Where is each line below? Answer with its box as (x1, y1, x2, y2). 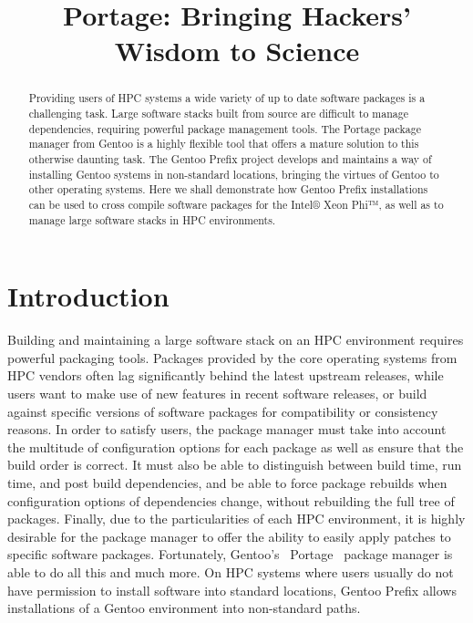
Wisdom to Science (114, 32, 360, 69)
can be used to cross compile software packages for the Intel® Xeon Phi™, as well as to (28, 196, 444, 212)
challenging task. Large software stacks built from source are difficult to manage (28, 106, 408, 121)
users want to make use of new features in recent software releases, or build (7, 383, 427, 402)
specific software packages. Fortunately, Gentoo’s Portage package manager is (7, 545, 453, 564)
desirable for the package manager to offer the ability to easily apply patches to (7, 526, 451, 545)
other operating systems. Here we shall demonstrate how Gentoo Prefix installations (28, 182, 428, 197)
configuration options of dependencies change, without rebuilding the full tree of (7, 491, 455, 510)
